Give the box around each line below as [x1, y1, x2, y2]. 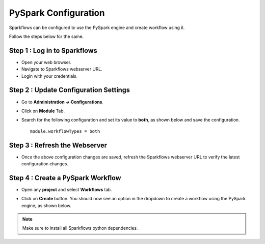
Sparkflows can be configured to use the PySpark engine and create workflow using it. [9, 25, 185, 30]
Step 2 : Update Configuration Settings [9, 86, 130, 94]
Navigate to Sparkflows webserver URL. [21, 66, 103, 72]
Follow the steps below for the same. [9, 33, 83, 39]
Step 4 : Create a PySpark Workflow [9, 174, 121, 182]
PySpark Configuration [9, 7, 105, 18]
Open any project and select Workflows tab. [21, 186, 112, 192]
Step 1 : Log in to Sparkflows [9, 46, 98, 55]
